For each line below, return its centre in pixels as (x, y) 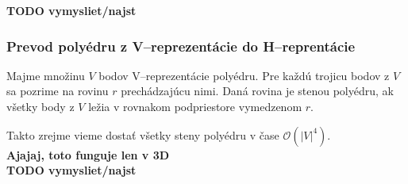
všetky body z (40, 106)
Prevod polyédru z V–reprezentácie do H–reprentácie (181, 46)
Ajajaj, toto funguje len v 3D (88, 154)
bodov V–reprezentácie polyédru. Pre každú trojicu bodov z (244, 75)
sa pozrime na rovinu (58, 91)
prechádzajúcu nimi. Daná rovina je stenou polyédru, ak (257, 91)
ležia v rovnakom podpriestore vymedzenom (195, 106)
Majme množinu (46, 75)
